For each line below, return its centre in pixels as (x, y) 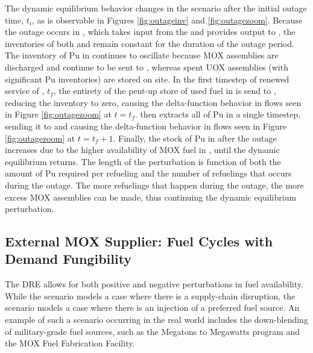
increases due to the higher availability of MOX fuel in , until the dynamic (142, 150)
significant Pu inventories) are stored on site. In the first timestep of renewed (147, 79)
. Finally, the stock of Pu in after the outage (195, 138)
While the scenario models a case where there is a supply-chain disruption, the (150, 295)
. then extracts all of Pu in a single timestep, (218, 114)
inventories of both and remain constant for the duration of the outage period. (150, 43)
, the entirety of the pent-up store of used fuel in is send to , (165, 91)
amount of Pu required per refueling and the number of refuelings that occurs (148, 173)
